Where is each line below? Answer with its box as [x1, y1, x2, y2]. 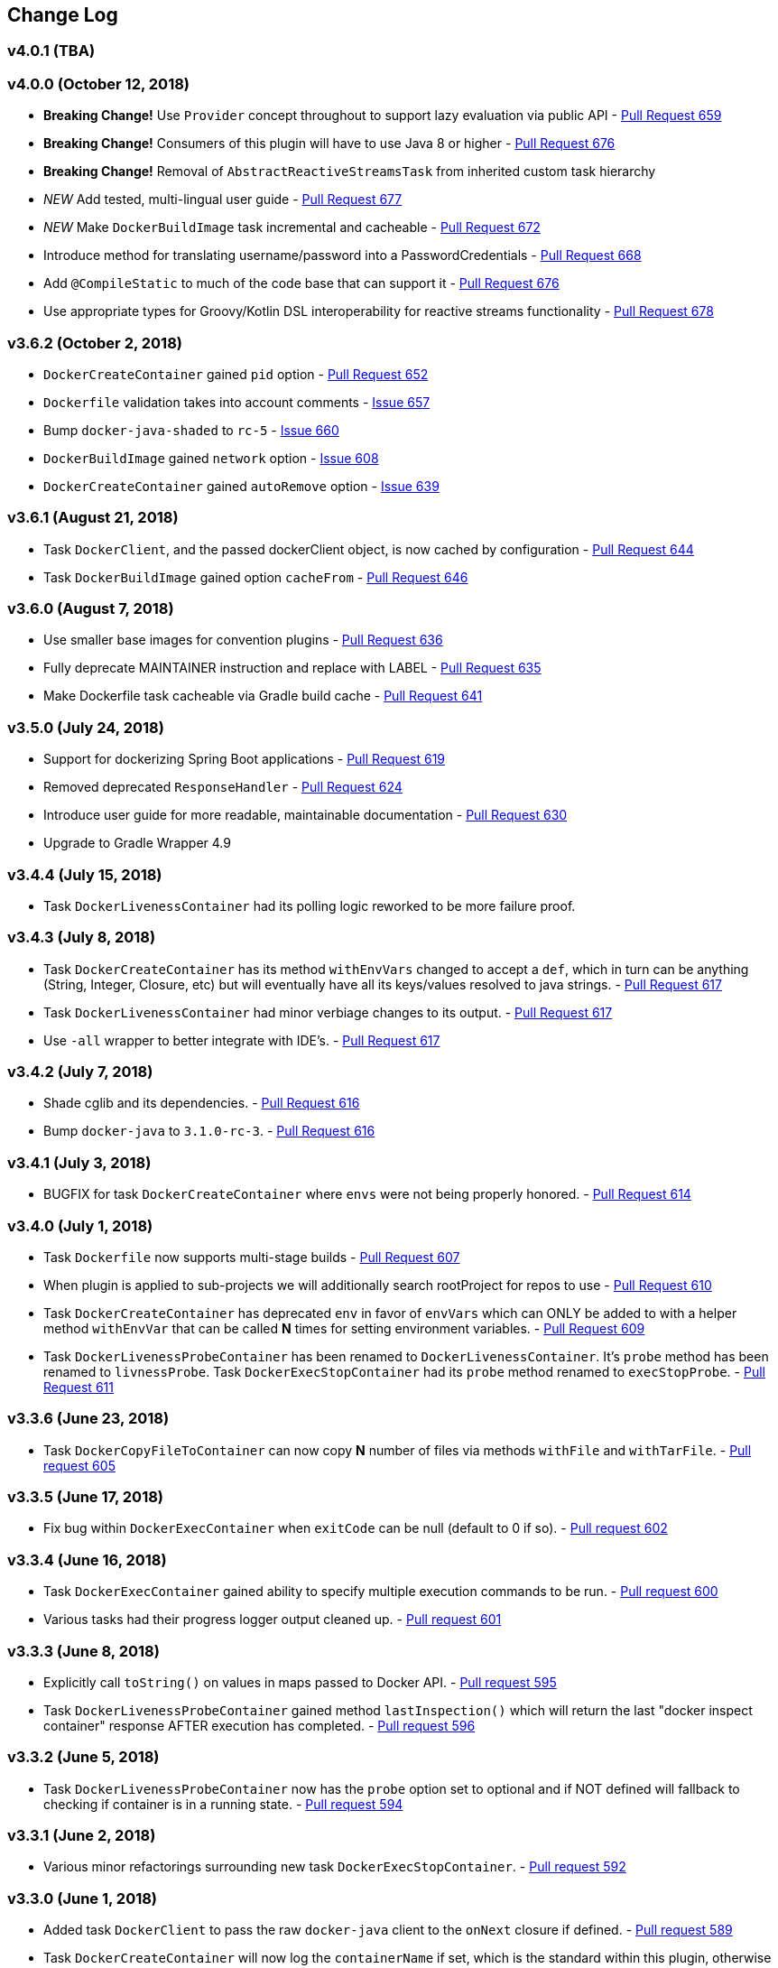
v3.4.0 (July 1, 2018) [7, 1216, 153, 1235]
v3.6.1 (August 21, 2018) [7, 508, 179, 527]
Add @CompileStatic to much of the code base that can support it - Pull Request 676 [43, 275, 560, 292]
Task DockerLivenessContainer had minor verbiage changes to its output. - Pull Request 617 [43, 1004, 613, 1020]
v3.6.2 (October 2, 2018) [7, 333, 182, 352]
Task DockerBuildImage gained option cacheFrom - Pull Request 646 [43, 569, 468, 585]
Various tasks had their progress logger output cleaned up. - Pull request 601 [43, 1611, 502, 1628]
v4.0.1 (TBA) [7, 42, 96, 60]
